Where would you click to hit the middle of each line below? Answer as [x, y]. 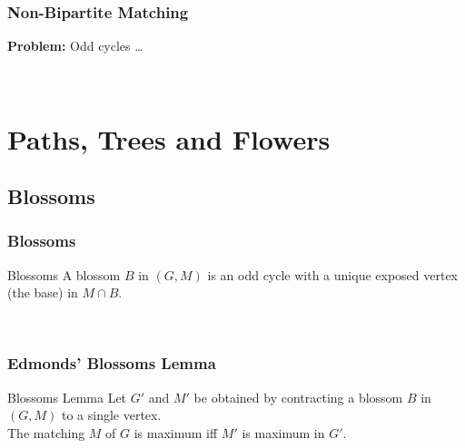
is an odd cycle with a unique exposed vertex [333, 274]
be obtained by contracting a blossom [298, 397]
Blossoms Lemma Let [67, 397]
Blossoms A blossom [64, 274]
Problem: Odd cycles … [75, 46]
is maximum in [283, 432]
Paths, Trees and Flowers [169, 138]
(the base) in [43, 292]
